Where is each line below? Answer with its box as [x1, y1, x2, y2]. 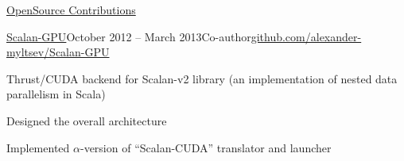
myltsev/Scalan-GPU [6, 44, 110, 60]
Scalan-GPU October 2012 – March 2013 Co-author [6, 28, 251, 44]
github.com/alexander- [251, 28, 362, 44]
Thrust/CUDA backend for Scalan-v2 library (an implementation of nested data [6, 70, 398, 86]
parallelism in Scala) [6, 86, 106, 102]
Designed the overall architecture [6, 112, 167, 128]
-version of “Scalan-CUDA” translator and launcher [80, 139, 332, 155]
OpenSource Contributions [6, 2, 136, 17]
